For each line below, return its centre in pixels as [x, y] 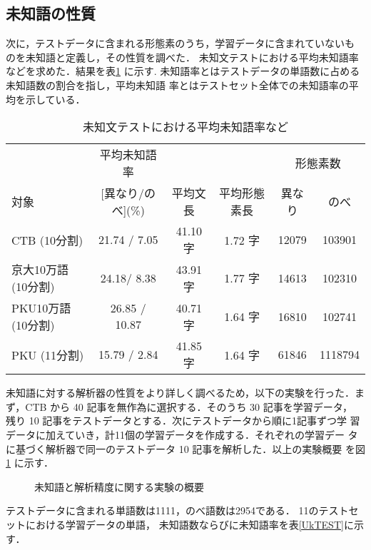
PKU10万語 [41, 308]
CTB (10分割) [47, 240]
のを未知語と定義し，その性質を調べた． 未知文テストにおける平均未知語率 [182, 57]
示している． [55, 99]
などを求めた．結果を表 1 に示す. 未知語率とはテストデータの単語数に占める [183, 71]
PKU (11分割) [48, 355]
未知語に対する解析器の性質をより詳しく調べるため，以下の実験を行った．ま [185, 393]
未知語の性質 [51, 13]
